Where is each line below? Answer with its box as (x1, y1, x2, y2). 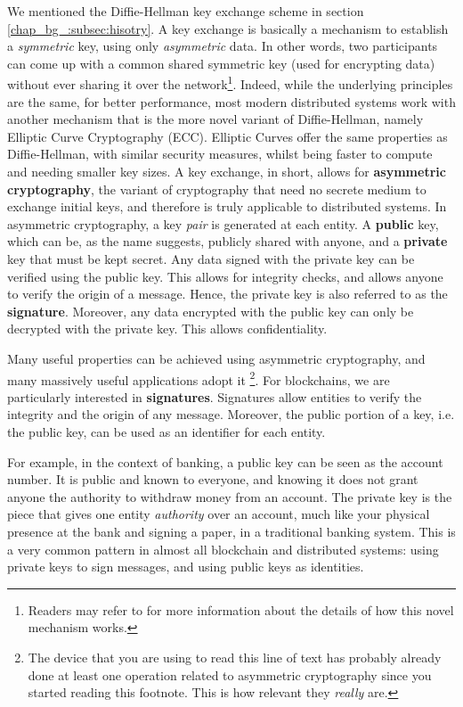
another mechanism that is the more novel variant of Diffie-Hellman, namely (7, 110, 424, 128)
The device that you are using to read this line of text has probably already (28, 647, 442, 666)
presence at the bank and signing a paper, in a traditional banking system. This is (7, 522, 456, 540)
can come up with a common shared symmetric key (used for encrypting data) (7, 53, 435, 72)
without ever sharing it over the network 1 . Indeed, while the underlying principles (7, 72, 453, 94)
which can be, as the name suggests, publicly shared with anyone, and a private (7, 232, 448, 251)
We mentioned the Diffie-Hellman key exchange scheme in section (7, 2, 364, 20)
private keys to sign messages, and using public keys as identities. (7, 557, 364, 576)
